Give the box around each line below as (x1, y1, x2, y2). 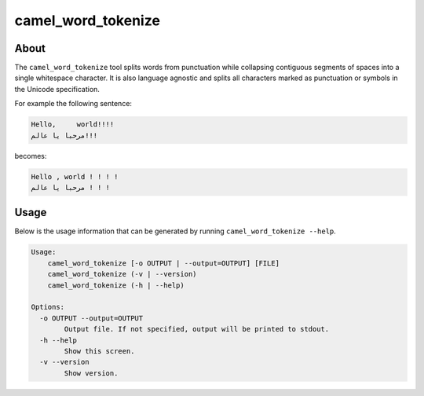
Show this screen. (64, 346, 135, 355)
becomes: (14, 151, 47, 160)
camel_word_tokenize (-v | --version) (47, 269, 197, 279)
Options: (31, 302, 65, 312)
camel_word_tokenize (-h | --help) (47, 280, 185, 290)
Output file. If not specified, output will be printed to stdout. (64, 324, 330, 334)
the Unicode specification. (14, 84, 100, 93)
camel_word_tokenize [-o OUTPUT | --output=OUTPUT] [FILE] (47, 258, 280, 267)
